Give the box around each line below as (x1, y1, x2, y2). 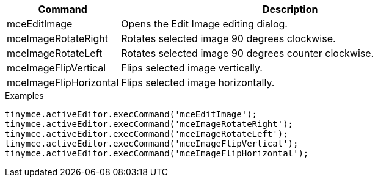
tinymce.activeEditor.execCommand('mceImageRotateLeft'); (5, 129, 288, 139)
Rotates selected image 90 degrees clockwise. (121, 32, 336, 45)
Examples (5, 90, 44, 101)
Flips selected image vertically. (121, 62, 263, 74)
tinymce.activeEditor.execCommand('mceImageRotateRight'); (5, 119, 294, 129)
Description (262, 3, 318, 15)
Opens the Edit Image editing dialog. (121, 18, 288, 30)
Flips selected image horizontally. (121, 76, 275, 89)
